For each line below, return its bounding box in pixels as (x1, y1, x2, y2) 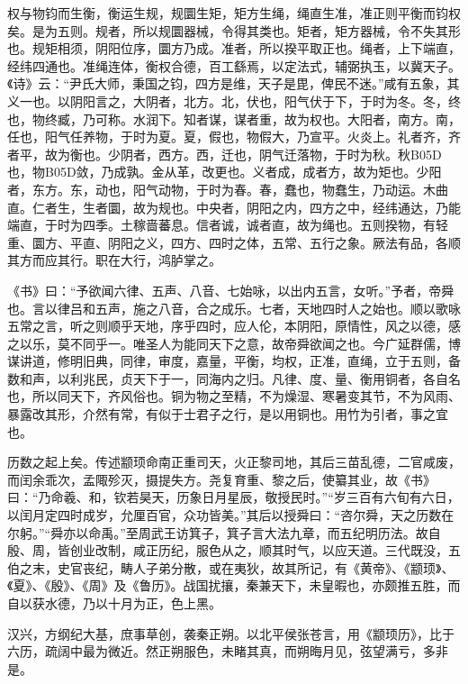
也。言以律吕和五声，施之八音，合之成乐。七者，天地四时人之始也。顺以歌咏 (7, 298, 461, 317)
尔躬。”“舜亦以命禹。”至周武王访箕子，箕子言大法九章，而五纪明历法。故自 (7, 523, 441, 542)
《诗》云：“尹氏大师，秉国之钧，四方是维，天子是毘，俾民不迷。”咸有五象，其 (7, 74, 460, 93)
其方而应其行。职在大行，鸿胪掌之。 (7, 251, 221, 269)
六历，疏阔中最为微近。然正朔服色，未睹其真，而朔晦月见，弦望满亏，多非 (7, 642, 448, 661)
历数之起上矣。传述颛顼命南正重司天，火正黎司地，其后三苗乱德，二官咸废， (7, 452, 461, 471)
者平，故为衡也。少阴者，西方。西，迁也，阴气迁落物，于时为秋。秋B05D (7, 144, 442, 163)
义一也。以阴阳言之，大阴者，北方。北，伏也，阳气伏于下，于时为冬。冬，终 (7, 91, 461, 110)
